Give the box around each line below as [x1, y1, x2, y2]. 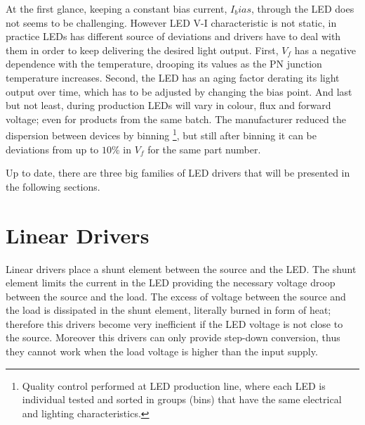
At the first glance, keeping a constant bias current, [6, 1, 227, 15]
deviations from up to [6, 141, 99, 156]
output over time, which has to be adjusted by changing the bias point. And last [6, 84, 352, 99]
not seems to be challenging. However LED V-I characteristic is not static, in [6, 15, 337, 30]
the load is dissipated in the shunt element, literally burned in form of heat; [6, 303, 331, 317]
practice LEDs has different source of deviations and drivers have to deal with [6, 29, 341, 44]
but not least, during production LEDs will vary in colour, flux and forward [6, 98, 331, 113]
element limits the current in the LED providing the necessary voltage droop [6, 275, 336, 290]
